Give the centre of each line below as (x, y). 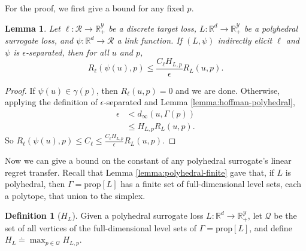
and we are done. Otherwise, (228, 90)
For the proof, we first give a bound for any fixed (95, 8)
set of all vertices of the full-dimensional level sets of (101, 227)
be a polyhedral (271, 28)
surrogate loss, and (39, 40)
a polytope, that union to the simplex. (75, 195)
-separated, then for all (67, 52)
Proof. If (20, 90)
